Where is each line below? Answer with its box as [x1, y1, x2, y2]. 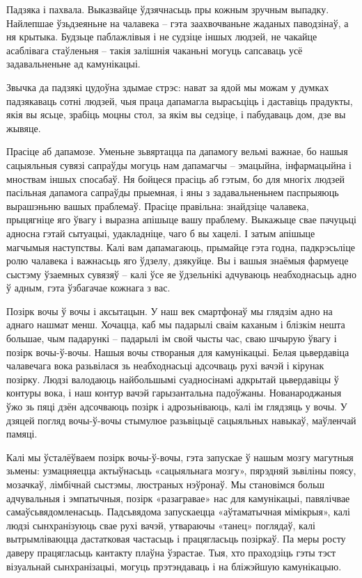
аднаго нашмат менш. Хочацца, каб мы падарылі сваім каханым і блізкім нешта [6, 317, 345, 332]
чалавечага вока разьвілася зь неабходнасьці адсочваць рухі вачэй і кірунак [6, 358, 324, 373]
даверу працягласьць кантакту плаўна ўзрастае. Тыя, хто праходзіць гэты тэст [6, 545, 336, 559]
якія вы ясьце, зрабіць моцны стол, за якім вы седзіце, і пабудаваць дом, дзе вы [6, 107, 346, 122]
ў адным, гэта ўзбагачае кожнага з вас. [6, 280, 171, 295]
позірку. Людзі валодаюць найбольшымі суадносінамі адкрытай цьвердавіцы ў [6, 371, 339, 386]
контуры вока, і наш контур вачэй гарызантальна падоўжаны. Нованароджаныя [6, 385, 342, 400]
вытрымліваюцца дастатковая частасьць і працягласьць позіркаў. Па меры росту [6, 531, 346, 546]
